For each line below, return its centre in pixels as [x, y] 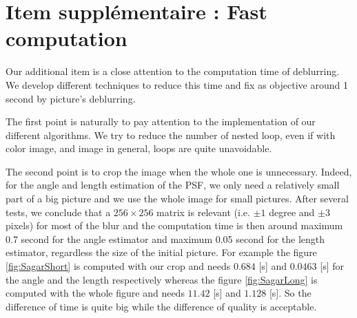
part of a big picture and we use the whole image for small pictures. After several [177, 199]
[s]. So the [290, 293]
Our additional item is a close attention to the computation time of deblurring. [173, 71]
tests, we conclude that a [58, 212]
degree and [292, 212]
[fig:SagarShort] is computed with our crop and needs [118, 266]
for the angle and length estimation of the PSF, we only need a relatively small [173, 185]
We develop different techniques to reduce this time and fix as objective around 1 [177, 84]
